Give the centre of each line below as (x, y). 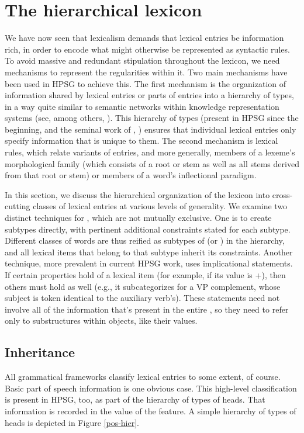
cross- (282, 194)
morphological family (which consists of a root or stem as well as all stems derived (152, 163)
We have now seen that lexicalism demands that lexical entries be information (144, 38)
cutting (18, 206)
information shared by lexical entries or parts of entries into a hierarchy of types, (149, 95)
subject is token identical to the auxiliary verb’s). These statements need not (142, 298)
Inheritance (40, 352)
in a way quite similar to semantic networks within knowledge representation (142, 106)
